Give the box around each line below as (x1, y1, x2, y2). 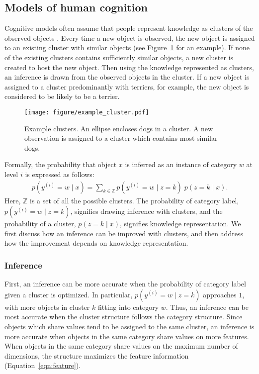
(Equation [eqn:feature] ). (4, 360, 81, 371)
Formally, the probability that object (4, 159, 117, 170)
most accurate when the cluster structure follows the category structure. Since (4, 311, 243, 322)
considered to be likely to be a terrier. (4, 91, 120, 101)
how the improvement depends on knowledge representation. (4, 238, 188, 248)
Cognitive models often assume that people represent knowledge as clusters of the (4, 23, 253, 33)
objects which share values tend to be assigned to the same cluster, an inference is (4, 321, 255, 331)
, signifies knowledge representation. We (120, 218, 241, 229)
